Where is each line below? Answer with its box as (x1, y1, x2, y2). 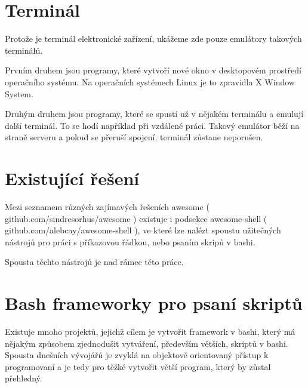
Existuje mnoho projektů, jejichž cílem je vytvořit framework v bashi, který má (5, 325, 295, 338)
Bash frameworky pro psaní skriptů (5, 291, 303, 315)
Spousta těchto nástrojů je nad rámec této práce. (5, 255, 184, 268)
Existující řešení (5, 166, 140, 190)
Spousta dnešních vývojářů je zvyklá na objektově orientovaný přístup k (5, 349, 269, 361)
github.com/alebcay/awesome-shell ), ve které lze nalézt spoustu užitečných (5, 224, 281, 236)
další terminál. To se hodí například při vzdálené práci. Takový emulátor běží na (5, 119, 300, 131)
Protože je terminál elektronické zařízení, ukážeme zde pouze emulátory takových (5, 32, 302, 45)
